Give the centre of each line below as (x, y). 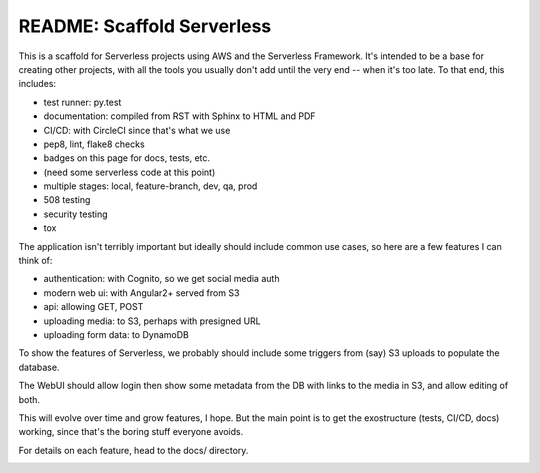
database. (39, 367)
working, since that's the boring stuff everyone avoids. (131, 432)
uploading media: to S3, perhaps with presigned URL (152, 321)
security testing (76, 214)
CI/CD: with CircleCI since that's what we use (137, 130)
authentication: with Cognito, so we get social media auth (161, 279)
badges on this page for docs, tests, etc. (126, 158)
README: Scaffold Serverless (145, 26)
